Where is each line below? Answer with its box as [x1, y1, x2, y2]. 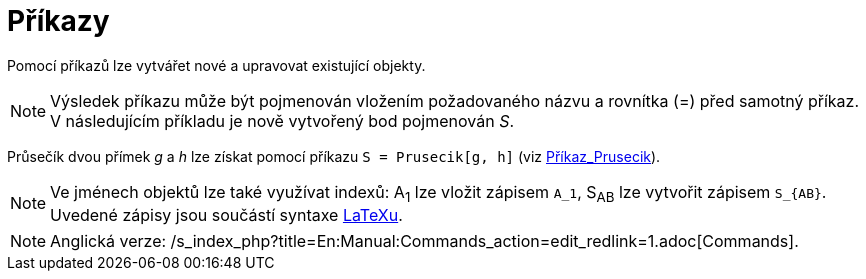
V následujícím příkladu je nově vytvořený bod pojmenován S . [50, 110, 514, 131]
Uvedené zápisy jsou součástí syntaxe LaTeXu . [50, 204, 403, 225]
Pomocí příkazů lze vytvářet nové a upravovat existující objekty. [7, 56, 426, 74]
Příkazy [7, 4, 110, 38]
